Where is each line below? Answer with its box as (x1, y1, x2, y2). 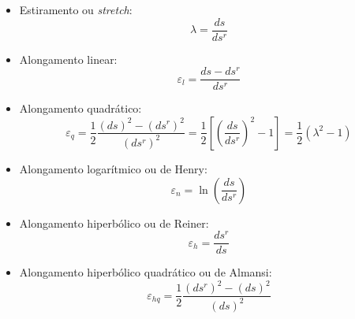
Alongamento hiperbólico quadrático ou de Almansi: (19, 264, 272, 280)
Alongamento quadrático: (19, 100, 142, 117)
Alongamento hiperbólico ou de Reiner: (19, 214, 209, 231)
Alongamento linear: (19, 50, 118, 67)
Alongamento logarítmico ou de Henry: (19, 160, 207, 176)
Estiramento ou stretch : (19, 2, 133, 17)
